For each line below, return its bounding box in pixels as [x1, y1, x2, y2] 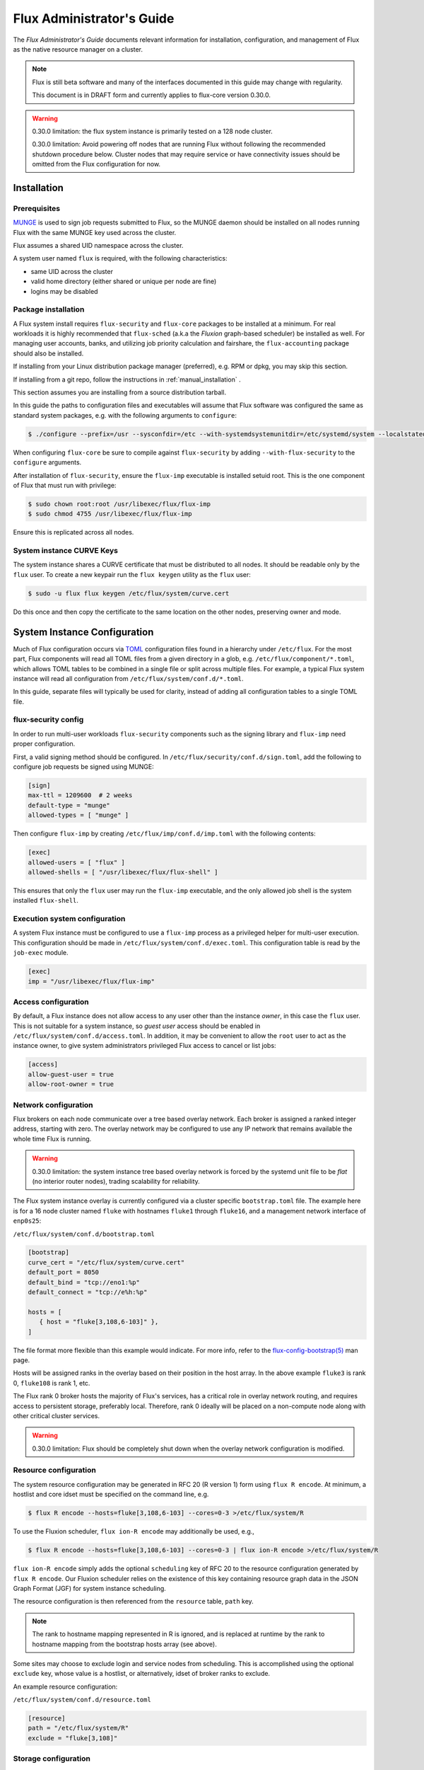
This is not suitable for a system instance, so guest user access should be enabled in [13, 1022, 261, 1030]
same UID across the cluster [30, 267, 113, 275]
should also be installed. [13, 349, 84, 358]
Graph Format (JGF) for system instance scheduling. [13, 1584, 166, 1592]
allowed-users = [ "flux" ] [28, 858, 125, 867]
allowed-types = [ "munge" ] [28, 811, 129, 819]
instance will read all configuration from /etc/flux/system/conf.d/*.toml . [13, 674, 244, 683]
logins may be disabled [30, 287, 98, 295]
